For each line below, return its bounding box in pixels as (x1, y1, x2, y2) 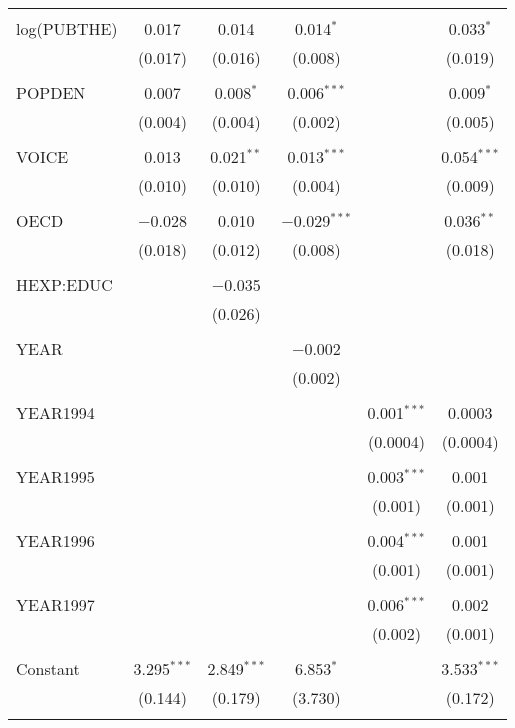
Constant (16, 657, 80, 680)
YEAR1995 (16, 465, 95, 488)
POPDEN (16, 81, 86, 104)
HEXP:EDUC (16, 273, 113, 296)
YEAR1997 (16, 593, 95, 616)
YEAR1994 (16, 401, 95, 424)
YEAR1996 (16, 529, 95, 552)
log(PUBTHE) (16, 17, 118, 40)
